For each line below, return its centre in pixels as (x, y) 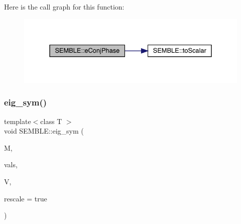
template (18, 121)
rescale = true (26, 198)
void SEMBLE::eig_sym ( (44, 131)
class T (51, 121)
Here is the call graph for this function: (64, 7)
